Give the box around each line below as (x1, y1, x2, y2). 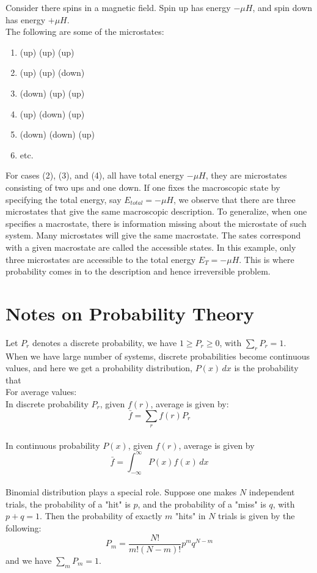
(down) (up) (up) (20, 86, 85, 99)
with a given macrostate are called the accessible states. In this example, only (5, 240, 296, 253)
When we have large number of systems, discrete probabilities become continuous (5, 349, 310, 362)
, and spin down (252, 1, 313, 13)
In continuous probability (5, 438, 100, 451)
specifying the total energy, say (5, 193, 122, 205)
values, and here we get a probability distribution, (5, 361, 192, 374)
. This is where (239, 253, 294, 265)
